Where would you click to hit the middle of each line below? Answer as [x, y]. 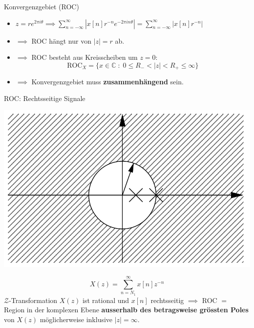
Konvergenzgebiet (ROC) [42, 6]
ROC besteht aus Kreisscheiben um [85, 57]
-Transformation [33, 300]
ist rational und [106, 300]
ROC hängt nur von [61, 40]
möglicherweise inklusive [76, 319]
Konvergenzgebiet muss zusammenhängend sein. [107, 82]
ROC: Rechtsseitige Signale [45, 98]
